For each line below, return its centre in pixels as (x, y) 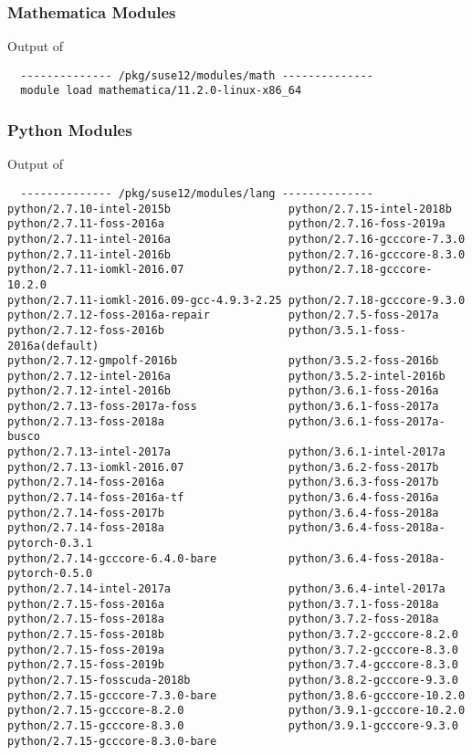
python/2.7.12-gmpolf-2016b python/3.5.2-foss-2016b (223, 361)
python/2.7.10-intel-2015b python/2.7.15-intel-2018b (230, 209)
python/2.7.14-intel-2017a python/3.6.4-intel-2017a (226, 589)
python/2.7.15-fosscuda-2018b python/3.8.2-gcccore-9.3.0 (233, 680)
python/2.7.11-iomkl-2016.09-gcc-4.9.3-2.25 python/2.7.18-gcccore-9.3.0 (236, 300)
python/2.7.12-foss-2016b (86, 330)
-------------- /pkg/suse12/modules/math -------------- (197, 75)
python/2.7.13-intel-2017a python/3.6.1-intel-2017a (226, 452)
